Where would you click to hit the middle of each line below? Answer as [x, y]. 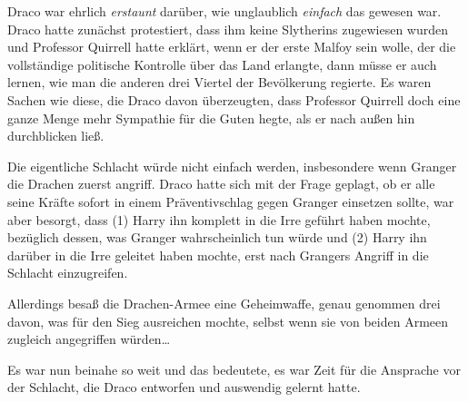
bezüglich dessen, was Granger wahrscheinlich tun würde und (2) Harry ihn [217, 237]
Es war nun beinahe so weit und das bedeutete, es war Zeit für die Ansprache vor [234, 369]
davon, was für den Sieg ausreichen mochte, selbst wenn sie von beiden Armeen [228, 321]
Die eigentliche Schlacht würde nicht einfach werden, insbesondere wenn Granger [232, 166]
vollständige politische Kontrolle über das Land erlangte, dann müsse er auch [222, 64]
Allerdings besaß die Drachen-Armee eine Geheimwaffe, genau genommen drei [224, 303]
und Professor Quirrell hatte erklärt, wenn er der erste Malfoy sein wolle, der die [232, 47]
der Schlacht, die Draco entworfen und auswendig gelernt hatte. [184, 387]
